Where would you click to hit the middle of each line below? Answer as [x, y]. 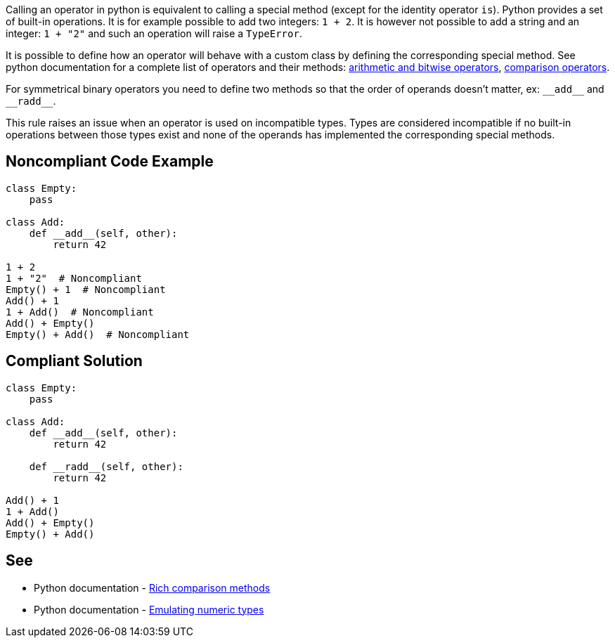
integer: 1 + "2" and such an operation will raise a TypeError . [154, 33]
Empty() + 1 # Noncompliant [86, 289]
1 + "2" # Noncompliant [74, 278]
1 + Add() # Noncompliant [80, 312]
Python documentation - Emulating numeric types [149, 609]
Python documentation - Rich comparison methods [152, 587]
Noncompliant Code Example [110, 162]
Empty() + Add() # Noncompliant [98, 334]
